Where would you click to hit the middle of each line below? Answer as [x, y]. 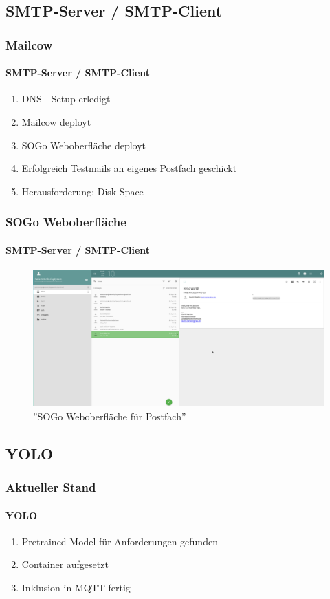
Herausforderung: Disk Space [82, 191]
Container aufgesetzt [65, 564]
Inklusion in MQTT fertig [76, 587]
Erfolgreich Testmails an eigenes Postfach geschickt [129, 168]
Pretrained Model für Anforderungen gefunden [120, 541]
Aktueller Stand [51, 487]
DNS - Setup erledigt [66, 99]
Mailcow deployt [56, 122]
